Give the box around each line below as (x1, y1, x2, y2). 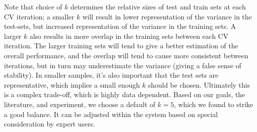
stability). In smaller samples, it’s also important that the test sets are (4, 70, 219, 80)
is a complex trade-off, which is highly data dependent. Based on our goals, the (4, 89, 245, 100)
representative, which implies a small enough (4, 79, 140, 90)
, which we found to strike (173, 99, 254, 109)
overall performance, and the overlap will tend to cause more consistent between (4, 50, 249, 60)
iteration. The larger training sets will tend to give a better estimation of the (4, 40, 238, 51)
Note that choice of (4, 1, 63, 11)
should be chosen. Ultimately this (148, 79, 250, 90)
